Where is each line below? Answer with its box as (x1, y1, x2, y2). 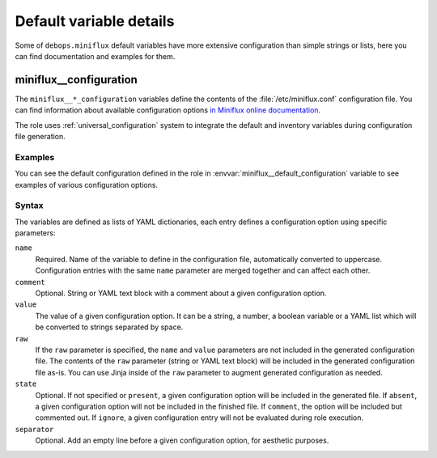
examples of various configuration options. (15, 180, 158, 189)
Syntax (15, 200, 44, 211)
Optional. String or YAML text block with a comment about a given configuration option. (35, 288, 327, 299)
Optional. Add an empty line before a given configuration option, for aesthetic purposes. (35, 435, 329, 445)
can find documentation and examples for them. (15, 51, 176, 61)
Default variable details (15, 12, 175, 30)
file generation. (15, 132, 66, 142)
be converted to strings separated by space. (35, 322, 184, 332)
